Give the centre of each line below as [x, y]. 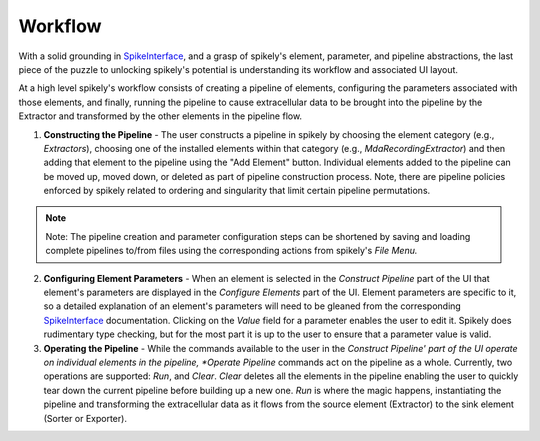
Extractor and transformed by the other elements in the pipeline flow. [160, 116]
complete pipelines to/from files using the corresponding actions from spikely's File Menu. [231, 251]
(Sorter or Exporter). [85, 418]
